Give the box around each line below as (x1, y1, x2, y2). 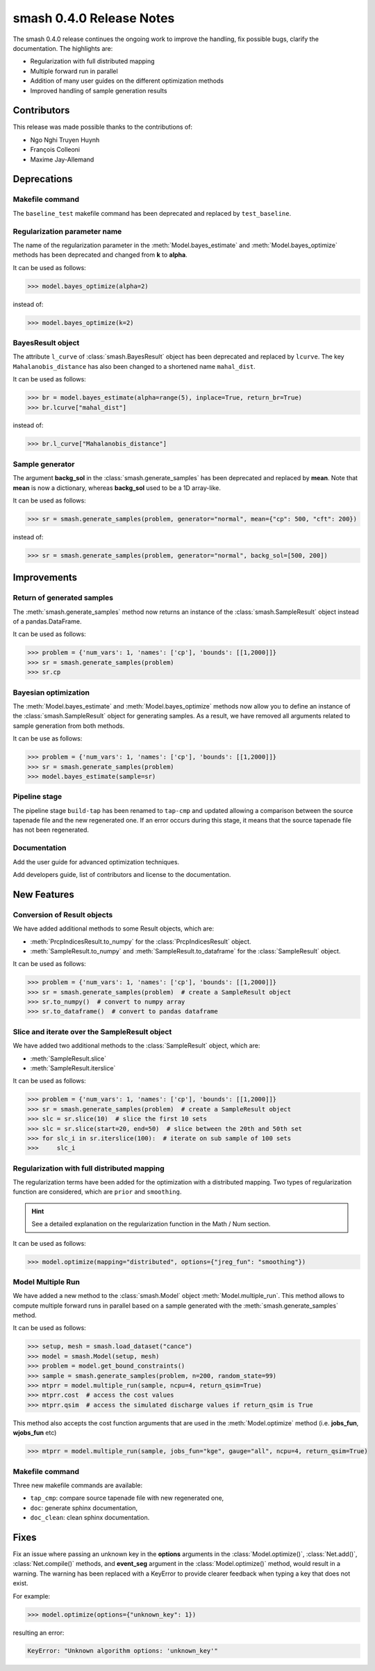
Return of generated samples (12, 593, 114, 603)
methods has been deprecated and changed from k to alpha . (12, 251, 187, 259)
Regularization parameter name (12, 226, 122, 236)
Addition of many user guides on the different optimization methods (30, 77, 224, 85)
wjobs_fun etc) (12, 1429, 57, 1437)
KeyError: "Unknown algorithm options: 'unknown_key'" (27, 1647, 218, 1655)
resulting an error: (12, 1629, 65, 1637)
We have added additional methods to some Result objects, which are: (12, 924, 215, 933)
